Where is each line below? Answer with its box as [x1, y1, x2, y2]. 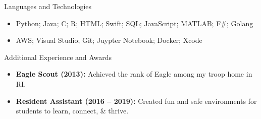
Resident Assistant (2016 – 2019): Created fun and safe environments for [16, 95, 257, 106]
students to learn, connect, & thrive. [16, 105, 129, 116]
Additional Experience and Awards [4, 51, 112, 62]
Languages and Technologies [4, 1, 92, 11]
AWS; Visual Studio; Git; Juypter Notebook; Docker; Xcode [16, 35, 202, 45]
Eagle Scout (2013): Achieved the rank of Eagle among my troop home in [16, 69, 252, 79]
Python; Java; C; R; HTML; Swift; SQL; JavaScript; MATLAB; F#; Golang [16, 18, 253, 28]
